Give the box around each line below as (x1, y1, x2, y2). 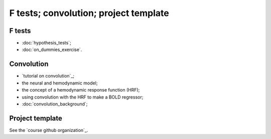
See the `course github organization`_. (9, 127, 88, 133)
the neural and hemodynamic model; (22, 80, 98, 86)
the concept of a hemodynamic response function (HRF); (22, 87, 140, 93)
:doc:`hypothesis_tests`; (22, 40, 71, 46)
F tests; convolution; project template (9, 7, 169, 18)
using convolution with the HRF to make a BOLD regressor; (22, 94, 144, 100)
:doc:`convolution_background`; (22, 100, 88, 107)
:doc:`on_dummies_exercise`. (22, 46, 82, 52)
